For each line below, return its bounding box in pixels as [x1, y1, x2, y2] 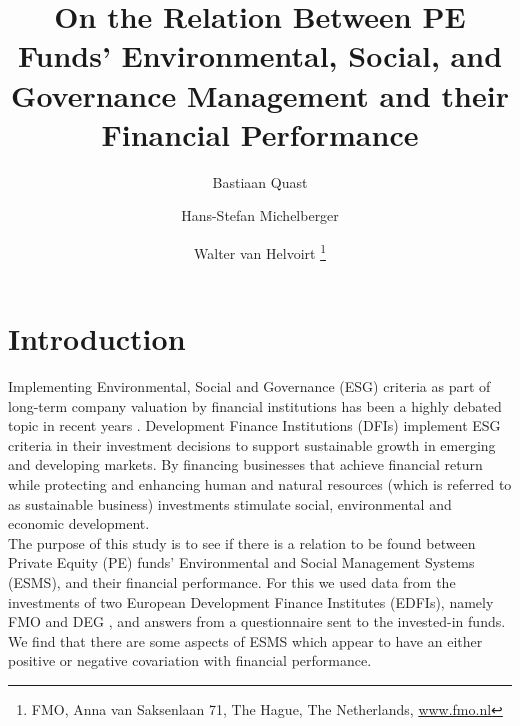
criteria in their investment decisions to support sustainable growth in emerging [8, 434, 496, 455]
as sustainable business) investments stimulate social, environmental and [8, 493, 452, 514]
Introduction [8, 318, 186, 359]
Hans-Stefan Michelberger [181, 205, 339, 226]
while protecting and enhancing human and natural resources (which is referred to [8, 474, 512, 495]
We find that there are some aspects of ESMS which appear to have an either [8, 630, 483, 651]
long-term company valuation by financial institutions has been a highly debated [8, 395, 502, 416]
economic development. [8, 513, 150, 534]
